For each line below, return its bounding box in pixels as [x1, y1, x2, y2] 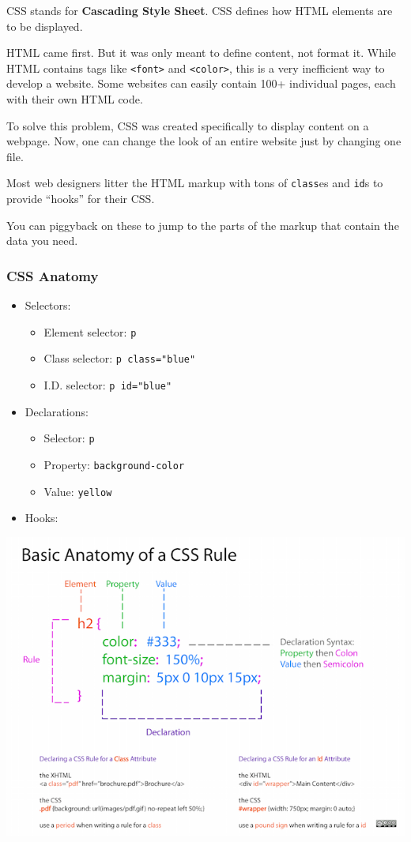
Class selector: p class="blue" [43, 350, 196, 366]
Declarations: [25, 403, 89, 419]
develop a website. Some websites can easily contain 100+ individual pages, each [6, 75, 396, 92]
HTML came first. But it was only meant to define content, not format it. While [6, 44, 396, 61]
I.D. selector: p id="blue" [43, 376, 172, 393]
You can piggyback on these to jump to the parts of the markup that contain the [6, 216, 399, 233]
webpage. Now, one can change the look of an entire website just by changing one [6, 133, 402, 149]
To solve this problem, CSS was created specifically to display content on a [6, 117, 369, 133]
